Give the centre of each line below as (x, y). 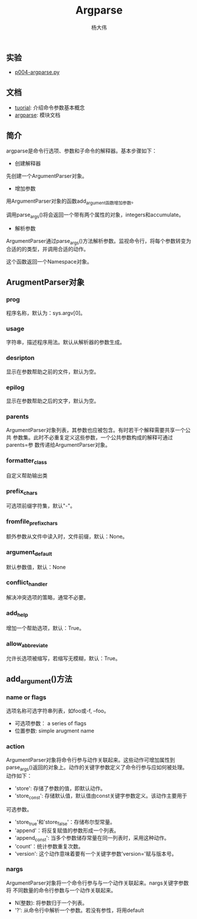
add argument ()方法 (39, 680)
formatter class (27, 461)
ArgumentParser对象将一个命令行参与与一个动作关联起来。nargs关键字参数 (97, 883)
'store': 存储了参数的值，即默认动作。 (60, 788)
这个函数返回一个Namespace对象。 (49, 262)
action (15, 746)
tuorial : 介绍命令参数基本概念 (50, 108)
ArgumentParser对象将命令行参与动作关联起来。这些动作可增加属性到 (91, 760)
